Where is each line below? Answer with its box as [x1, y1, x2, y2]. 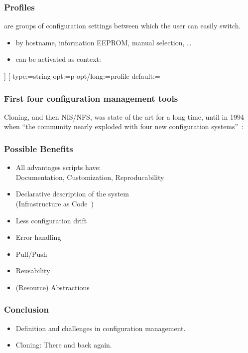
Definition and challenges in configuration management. [15, 323, 186, 333]
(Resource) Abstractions [15, 282, 90, 292]
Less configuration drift [15, 215, 87, 225]
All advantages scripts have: [15, 162, 101, 173]
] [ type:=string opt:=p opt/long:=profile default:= [4, 71, 160, 81]
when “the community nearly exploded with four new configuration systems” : [4, 121, 244, 132]
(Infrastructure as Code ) [15, 198, 94, 208]
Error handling [15, 232, 61, 242]
